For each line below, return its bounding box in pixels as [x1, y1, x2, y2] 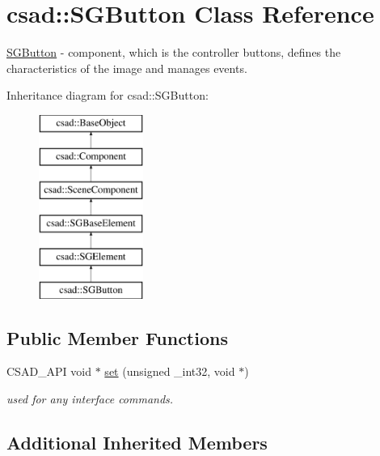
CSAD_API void [6, 363, 92, 380]
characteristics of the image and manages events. [6, 59, 247, 76]
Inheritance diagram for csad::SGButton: [6, 87, 209, 104]
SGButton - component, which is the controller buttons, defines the [6, 44, 341, 61]
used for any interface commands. [6, 390, 174, 407]
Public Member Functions [6, 325, 228, 350]
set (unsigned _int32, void [104, 363, 235, 380]
